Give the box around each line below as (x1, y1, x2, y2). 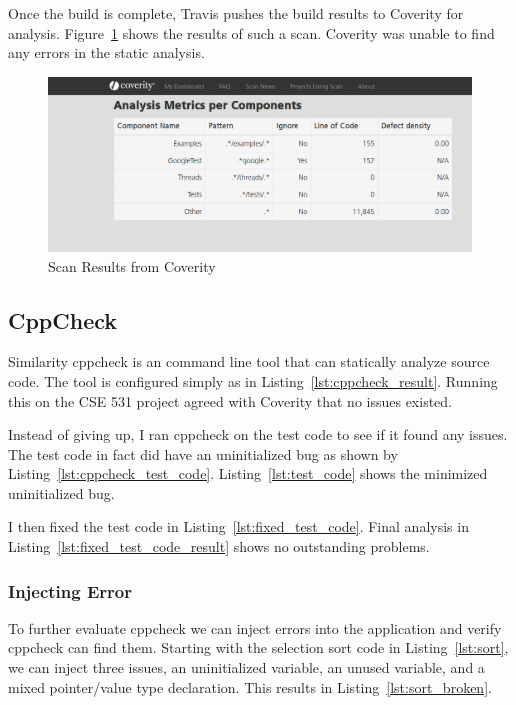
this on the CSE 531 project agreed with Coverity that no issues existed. (8, 390, 453, 411)
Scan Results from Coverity (48, 255, 216, 276)
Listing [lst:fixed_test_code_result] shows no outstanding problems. (8, 536, 430, 557)
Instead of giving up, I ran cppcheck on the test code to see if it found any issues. (8, 424, 508, 445)
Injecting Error (8, 578, 133, 603)
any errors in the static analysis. (8, 42, 205, 63)
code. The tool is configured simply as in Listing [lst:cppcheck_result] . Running (8, 370, 498, 391)
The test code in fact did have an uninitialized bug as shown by (8, 443, 398, 464)
